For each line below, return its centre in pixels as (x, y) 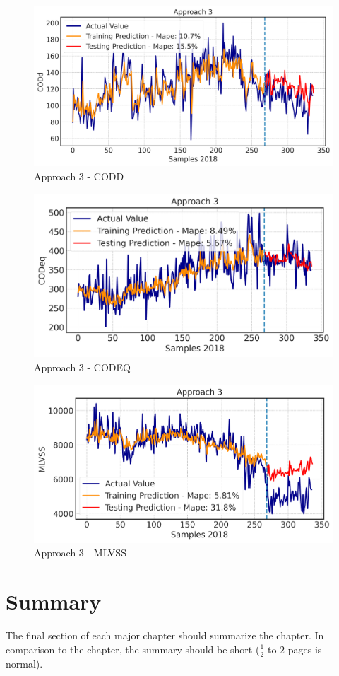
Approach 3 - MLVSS (80, 553)
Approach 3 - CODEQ (82, 367)
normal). (24, 663)
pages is (305, 649)
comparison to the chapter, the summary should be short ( (133, 649)
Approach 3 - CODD (79, 176)
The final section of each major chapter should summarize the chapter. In (165, 635)
